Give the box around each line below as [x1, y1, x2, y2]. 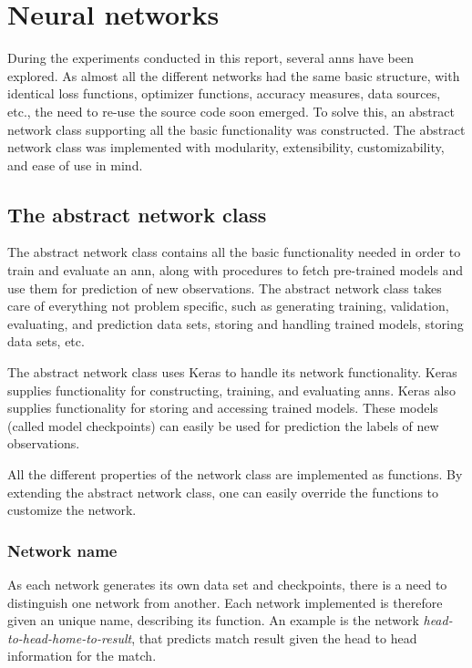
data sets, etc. [7, 332, 85, 351]
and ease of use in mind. [7, 155, 143, 174]
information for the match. [7, 646, 157, 665]
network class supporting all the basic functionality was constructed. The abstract [7, 119, 466, 139]
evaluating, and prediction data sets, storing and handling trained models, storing [7, 313, 464, 333]
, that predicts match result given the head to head [131, 628, 417, 647]
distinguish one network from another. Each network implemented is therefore [7, 592, 443, 611]
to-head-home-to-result [7, 628, 132, 647]
